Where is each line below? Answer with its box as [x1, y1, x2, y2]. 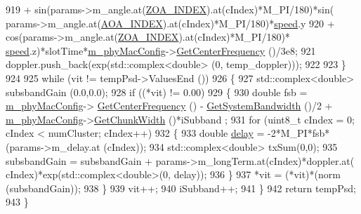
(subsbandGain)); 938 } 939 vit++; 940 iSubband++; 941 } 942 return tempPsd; [6, 180, 356, 195]
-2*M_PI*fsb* [268, 126, 330, 140]
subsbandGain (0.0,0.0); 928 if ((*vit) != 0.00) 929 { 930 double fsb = [6, 84, 308, 99]
